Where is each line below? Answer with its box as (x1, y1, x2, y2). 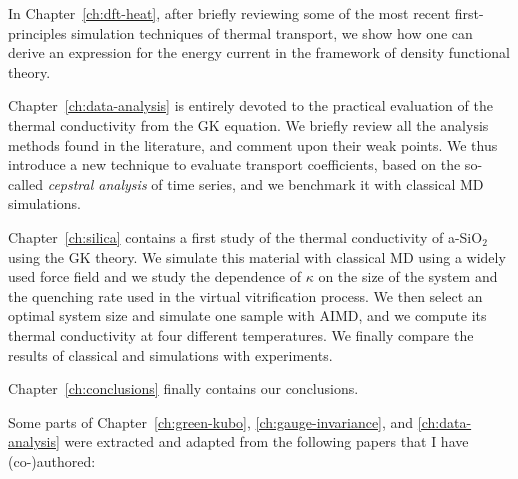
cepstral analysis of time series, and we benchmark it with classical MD (47, 173, 484, 194)
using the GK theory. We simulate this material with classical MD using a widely (8, 246, 506, 267)
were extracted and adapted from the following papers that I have (64, 431, 469, 452)
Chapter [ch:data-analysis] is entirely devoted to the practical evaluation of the (8, 95, 493, 116)
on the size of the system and (318, 266, 498, 287)
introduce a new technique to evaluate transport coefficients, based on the (8, 154, 461, 175)
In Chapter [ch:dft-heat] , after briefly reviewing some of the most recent (8, 3, 451, 23)
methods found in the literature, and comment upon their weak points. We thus (8, 134, 498, 155)
